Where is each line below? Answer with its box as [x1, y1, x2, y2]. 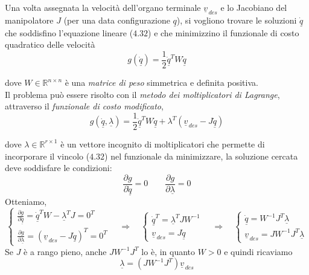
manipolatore [5, 13, 54, 26]
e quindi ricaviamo [224, 245, 293, 257]
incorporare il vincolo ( [5, 149, 90, 162]
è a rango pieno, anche [24, 245, 107, 257]
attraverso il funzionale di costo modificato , [5, 100, 164, 112]
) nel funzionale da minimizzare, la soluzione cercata [104, 149, 298, 162]
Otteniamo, [5, 195, 47, 207]
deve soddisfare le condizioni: [5, 161, 112, 174]
